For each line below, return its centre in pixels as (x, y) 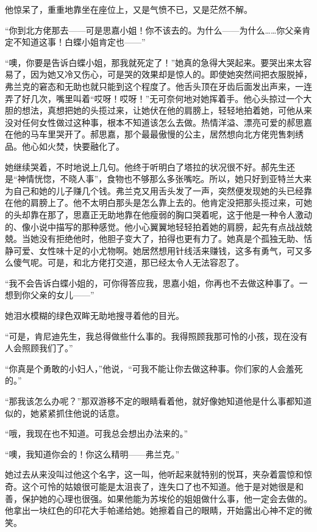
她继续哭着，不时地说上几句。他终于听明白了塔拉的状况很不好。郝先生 (146, 166)
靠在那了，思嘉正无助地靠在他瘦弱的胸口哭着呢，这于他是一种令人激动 (171, 214)
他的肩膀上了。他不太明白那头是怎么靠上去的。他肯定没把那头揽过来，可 (158, 202)
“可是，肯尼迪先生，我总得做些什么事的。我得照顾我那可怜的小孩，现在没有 (156, 336)
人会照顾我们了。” (39, 348)
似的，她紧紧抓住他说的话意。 (65, 413)
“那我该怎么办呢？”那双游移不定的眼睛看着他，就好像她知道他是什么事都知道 (158, 401)
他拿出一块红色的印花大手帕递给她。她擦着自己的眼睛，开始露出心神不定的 (154, 510)
